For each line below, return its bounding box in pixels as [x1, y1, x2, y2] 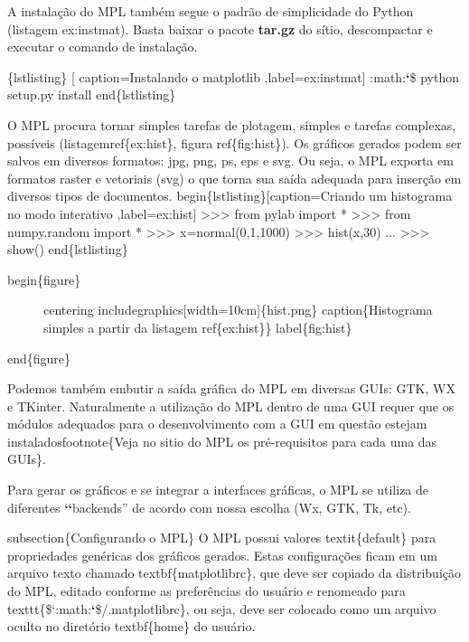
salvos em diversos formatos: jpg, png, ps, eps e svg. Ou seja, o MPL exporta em [7, 151, 454, 170]
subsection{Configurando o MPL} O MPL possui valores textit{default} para [7, 528, 436, 547]
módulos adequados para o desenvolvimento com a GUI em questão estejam [7, 414, 427, 433]
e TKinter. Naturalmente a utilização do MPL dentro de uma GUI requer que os [7, 396, 455, 415]
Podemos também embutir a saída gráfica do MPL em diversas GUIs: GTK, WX [7, 379, 455, 398]
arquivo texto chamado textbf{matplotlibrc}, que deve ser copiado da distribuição [7, 563, 462, 582]
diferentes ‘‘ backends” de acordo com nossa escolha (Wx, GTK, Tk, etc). [7, 497, 411, 516]
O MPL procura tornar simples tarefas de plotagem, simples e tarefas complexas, [7, 115, 456, 134]
